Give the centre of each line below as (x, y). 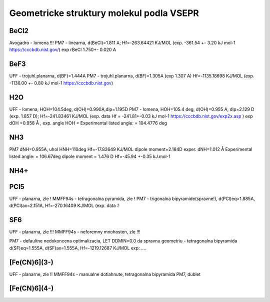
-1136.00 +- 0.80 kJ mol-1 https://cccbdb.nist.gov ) (61, 83)
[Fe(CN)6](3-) (31, 262)
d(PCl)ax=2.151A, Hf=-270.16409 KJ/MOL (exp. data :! (64, 205)
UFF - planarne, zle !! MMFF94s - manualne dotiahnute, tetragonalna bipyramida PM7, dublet (105, 274)
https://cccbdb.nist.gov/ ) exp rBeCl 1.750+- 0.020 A (63, 49)
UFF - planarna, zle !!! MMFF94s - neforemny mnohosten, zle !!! (75, 231)
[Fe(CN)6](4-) (31, 288)
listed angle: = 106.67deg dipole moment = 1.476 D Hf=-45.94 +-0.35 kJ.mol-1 (90, 156)
